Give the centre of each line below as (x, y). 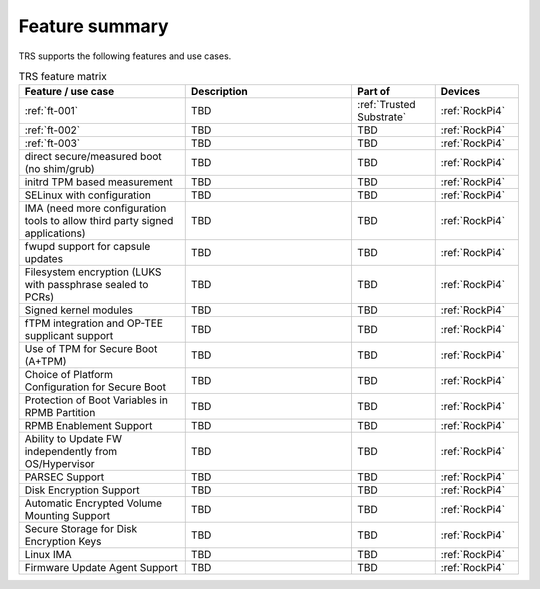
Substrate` (381, 117)
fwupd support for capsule (87, 247)
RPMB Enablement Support (88, 426)
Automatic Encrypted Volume (93, 503)
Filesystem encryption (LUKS (93, 272)
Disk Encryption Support (82, 490)
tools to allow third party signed (99, 221)
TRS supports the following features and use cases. (125, 56)
